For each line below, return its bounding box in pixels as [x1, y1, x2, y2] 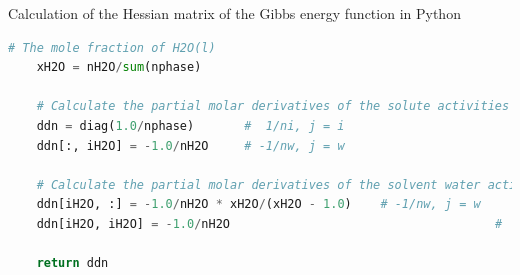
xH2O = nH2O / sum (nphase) [36, 60, 202, 75]
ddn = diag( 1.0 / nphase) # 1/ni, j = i [36, 118, 345, 133]
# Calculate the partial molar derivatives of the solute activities [36, 99, 510, 114]
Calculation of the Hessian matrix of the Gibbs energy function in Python [8, 3, 461, 23]
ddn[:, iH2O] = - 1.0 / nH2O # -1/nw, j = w [36, 138, 345, 153]
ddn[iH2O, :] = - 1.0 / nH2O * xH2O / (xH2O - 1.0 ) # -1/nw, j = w [36, 197, 481, 212]
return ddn [36, 256, 109, 271]
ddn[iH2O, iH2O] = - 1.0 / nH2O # [36, 216, 503, 231]
